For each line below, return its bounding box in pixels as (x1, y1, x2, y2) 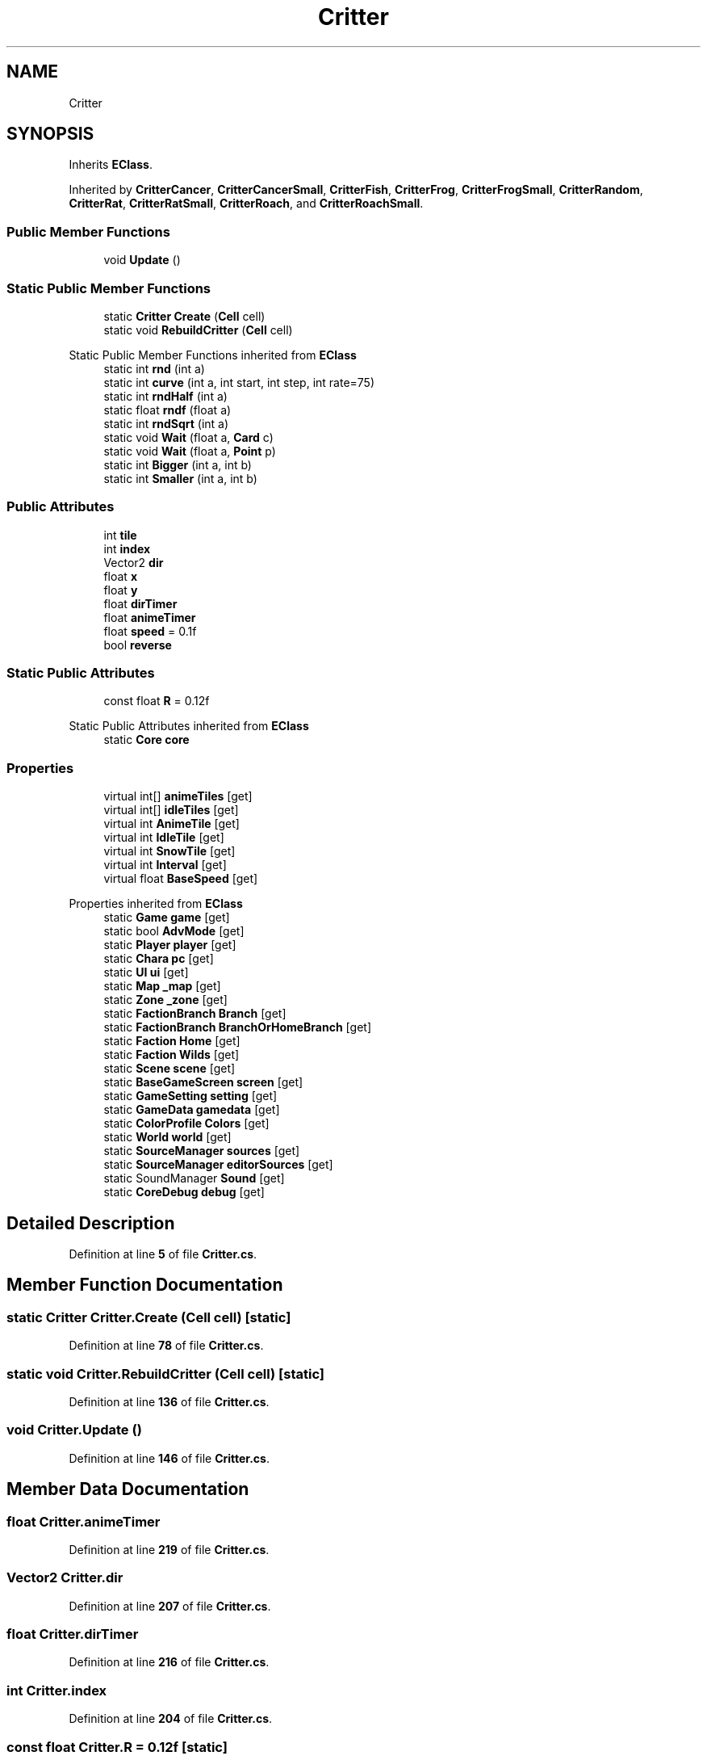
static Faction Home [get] (103, 1034, 241, 1048)
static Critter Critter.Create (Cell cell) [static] (6, 1308, 291, 1325)
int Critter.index (6, 1682, 107, 1699)
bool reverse (103, 637, 172, 652)
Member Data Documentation (6, 1479, 249, 1500)
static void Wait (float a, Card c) (103, 430, 274, 444)
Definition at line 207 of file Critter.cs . (69, 1598, 271, 1613)
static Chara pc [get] (103, 951, 214, 966)
